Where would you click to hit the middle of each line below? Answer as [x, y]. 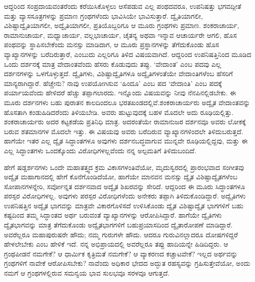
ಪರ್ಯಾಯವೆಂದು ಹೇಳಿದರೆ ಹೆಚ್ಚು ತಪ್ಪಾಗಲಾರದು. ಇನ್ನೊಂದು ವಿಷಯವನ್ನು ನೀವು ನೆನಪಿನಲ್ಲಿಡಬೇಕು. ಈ [120, 93]
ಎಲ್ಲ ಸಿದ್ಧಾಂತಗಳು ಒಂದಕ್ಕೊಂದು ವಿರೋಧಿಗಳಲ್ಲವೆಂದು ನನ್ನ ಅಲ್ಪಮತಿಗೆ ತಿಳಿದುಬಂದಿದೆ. [100, 150]
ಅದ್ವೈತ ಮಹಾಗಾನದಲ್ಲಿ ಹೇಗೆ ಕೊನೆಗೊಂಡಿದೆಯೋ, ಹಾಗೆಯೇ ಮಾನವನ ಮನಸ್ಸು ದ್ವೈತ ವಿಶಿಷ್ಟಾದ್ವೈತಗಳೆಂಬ [121, 177]
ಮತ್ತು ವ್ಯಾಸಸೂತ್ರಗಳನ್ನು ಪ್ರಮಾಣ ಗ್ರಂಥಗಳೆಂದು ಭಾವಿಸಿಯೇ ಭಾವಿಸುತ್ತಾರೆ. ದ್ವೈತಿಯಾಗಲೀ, [103, 15]
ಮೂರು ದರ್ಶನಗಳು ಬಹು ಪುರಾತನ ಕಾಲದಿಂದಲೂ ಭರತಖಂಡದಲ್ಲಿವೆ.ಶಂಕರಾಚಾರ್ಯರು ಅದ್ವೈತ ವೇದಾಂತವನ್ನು [127, 102]
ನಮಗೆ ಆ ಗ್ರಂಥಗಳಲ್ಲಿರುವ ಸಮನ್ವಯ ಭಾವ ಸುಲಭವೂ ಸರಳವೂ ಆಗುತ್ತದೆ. [87, 273]
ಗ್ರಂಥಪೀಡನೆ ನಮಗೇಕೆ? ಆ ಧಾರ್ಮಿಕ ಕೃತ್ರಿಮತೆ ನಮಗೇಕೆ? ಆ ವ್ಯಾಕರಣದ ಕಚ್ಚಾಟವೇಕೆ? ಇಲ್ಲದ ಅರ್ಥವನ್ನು [121, 253]
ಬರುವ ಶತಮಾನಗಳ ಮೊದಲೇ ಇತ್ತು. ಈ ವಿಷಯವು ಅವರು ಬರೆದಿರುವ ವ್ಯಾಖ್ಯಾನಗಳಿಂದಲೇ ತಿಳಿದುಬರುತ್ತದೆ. [124, 131]
